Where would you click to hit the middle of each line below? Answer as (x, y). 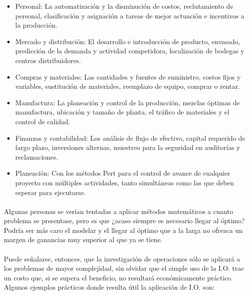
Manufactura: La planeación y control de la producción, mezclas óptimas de (127, 102)
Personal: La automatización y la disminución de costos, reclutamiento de (124, 6)
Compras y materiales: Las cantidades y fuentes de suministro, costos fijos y (128, 76)
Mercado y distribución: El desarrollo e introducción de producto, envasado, (128, 41)
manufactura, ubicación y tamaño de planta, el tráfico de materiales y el (122, 112)
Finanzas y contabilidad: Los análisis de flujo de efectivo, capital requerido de (130, 138)
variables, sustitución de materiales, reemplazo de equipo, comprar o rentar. (127, 86)
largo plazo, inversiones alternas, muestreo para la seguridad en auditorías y (128, 147)
